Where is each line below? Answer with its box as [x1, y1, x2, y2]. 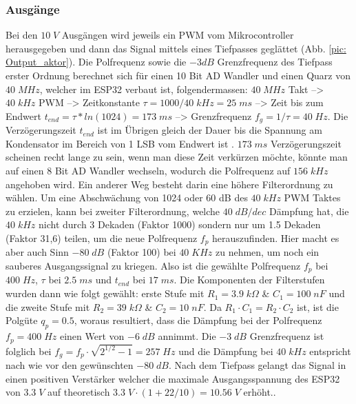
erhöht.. [243, 385, 276, 399]
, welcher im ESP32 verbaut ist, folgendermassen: [39, 81, 248, 96]
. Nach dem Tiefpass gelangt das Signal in [168, 358, 346, 372]
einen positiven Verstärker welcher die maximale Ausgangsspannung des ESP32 [6, 371, 340, 385]
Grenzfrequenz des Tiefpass [217, 54, 333, 69]
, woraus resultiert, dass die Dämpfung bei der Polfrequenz [74, 313, 322, 327]
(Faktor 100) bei [107, 245, 176, 259]
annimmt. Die [158, 329, 216, 343]
